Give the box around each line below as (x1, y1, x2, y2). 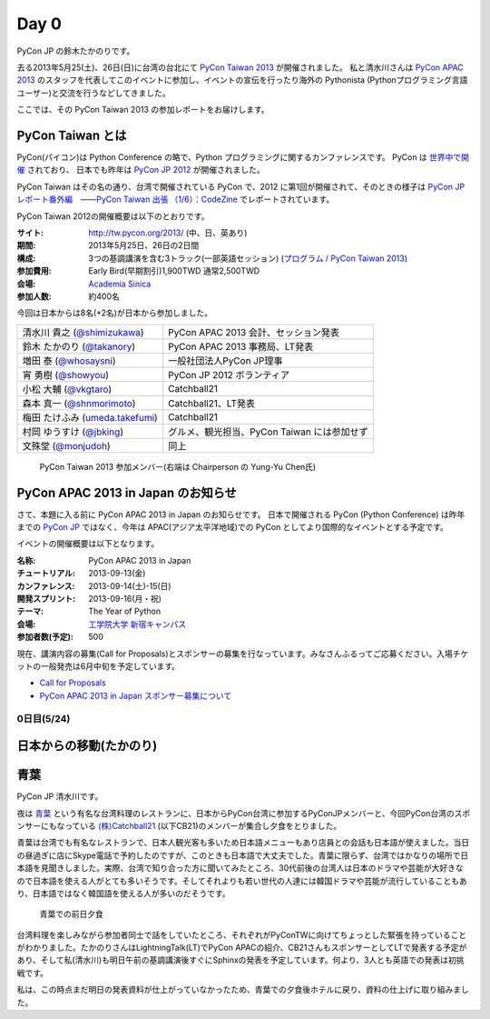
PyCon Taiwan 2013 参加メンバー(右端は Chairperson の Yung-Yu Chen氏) (39, 461, 317, 472)
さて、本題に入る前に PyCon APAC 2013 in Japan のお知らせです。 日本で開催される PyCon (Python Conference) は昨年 (16, 509, 465, 520)
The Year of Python (88, 605, 162, 617)
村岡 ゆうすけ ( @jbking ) (22, 425, 124, 438)
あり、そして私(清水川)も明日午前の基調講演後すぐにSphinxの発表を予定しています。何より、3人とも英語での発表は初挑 (16, 954, 465, 965)
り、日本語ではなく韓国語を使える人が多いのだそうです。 (16, 887, 230, 899)
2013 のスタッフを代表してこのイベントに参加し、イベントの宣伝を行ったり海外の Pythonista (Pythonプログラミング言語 (16, 75, 468, 85)
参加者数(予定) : (16, 632, 74, 643)
